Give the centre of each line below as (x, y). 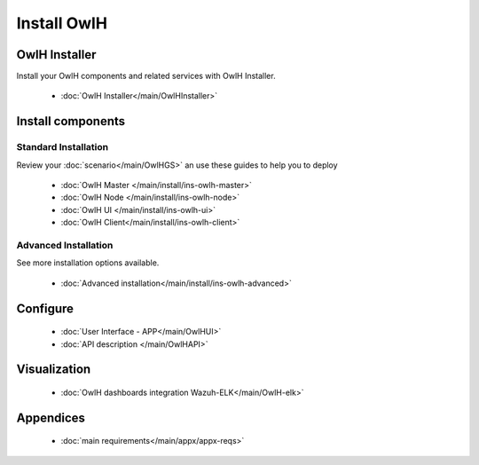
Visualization (54, 370)
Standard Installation (63, 147)
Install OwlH (62, 23)
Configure (45, 308)
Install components (71, 121)
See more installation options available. (88, 263)
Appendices (51, 418)
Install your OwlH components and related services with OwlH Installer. (146, 76)
